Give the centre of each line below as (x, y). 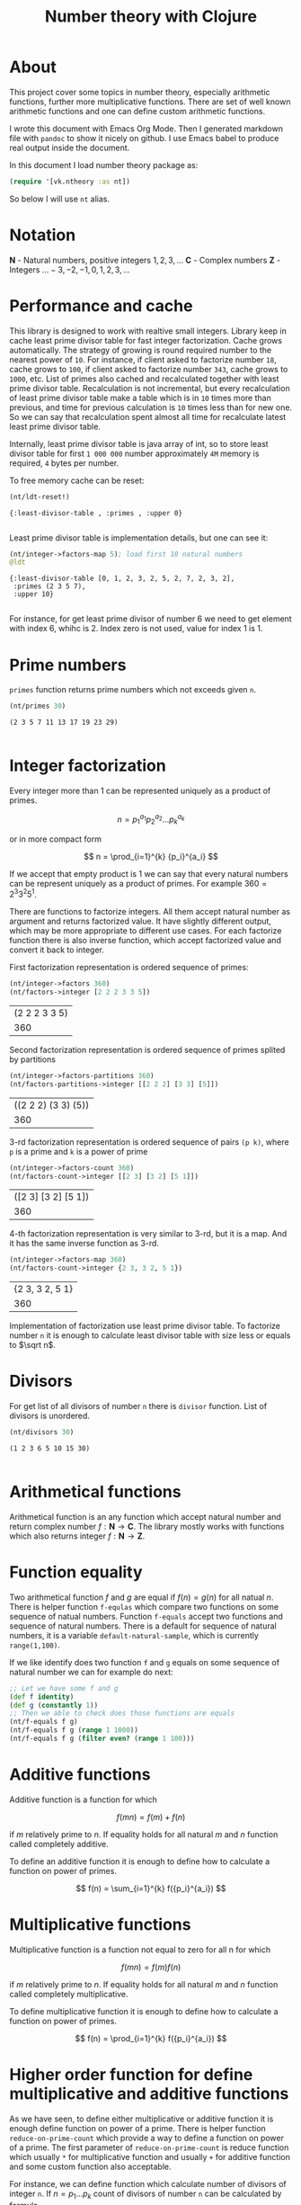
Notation (43, 235)
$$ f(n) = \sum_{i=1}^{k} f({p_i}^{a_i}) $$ (151, 1888)
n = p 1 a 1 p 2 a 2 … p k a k (151, 819)
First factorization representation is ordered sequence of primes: (129, 968)
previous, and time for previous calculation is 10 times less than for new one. (151, 407)
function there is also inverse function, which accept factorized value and (145, 941)
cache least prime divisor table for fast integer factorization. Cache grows (146, 340)
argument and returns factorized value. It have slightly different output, (141, 921)
